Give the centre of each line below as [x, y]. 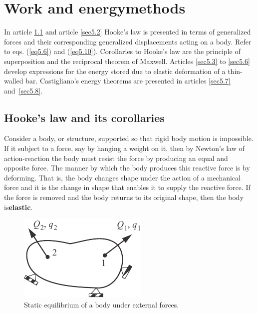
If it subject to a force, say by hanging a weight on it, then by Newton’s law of [124, 148]
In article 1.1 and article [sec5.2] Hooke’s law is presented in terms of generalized [128, 32]
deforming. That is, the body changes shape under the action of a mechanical [122, 177]
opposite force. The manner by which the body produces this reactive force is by [127, 168]
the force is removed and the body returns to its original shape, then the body [124, 197]
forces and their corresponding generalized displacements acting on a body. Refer [128, 41]
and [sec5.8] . [23, 90]
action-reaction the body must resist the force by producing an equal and [116, 158]
